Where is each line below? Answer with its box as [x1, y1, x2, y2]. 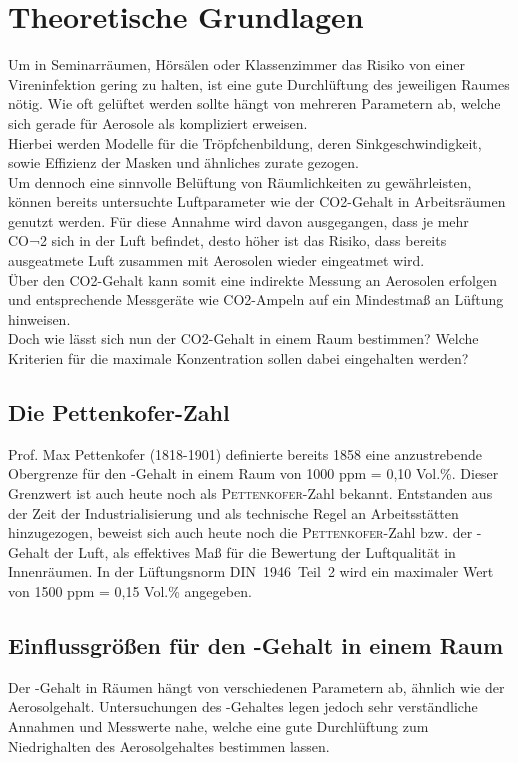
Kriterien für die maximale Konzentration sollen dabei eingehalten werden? [8, 348, 469, 369]
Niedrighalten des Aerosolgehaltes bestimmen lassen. [8, 735, 330, 756]
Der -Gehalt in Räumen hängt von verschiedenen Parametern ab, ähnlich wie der [8, 676, 505, 697]
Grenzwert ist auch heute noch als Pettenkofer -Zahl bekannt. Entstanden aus [8, 483, 493, 504]
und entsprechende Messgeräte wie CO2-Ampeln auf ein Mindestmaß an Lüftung [8, 289, 504, 310]
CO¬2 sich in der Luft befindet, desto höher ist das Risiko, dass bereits [8, 230, 447, 251]
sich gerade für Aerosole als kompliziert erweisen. [8, 112, 308, 133]
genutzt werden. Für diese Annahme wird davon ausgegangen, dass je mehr [8, 210, 469, 231]
